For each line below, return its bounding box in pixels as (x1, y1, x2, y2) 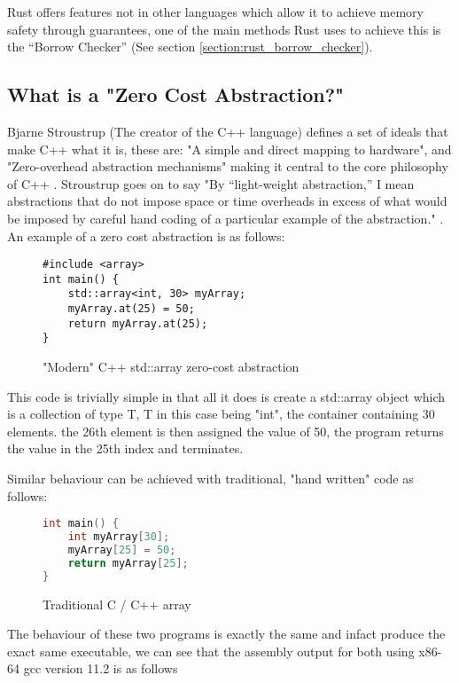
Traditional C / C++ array (43, 594, 191, 613)
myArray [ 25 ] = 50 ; (67, 543, 176, 556)
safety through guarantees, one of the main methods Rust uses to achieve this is (7, 20, 441, 38)
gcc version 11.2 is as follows (23, 659, 178, 678)
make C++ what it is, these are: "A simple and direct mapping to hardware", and (7, 139, 452, 158)
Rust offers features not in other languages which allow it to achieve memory (7, 3, 424, 20)
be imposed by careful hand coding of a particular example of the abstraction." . (7, 208, 444, 227)
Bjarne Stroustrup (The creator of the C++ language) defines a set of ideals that (7, 122, 448, 140)
